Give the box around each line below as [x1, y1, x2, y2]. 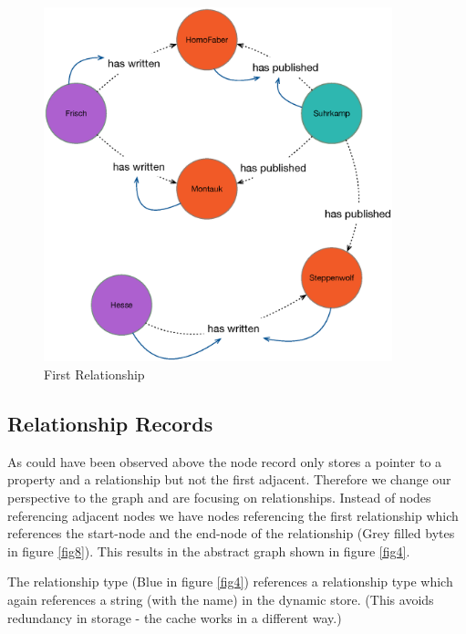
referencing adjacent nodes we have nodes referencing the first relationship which [7, 505, 459, 525]
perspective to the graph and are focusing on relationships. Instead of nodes [7, 487, 431, 506]
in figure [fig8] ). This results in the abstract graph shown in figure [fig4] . [7, 541, 410, 560]
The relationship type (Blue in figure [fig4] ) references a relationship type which [7, 572, 453, 591]
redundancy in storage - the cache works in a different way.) [7, 608, 342, 627]
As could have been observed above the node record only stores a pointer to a [7, 452, 442, 471]
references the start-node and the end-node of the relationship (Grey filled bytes [7, 524, 455, 543]
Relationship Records [7, 409, 213, 437]
